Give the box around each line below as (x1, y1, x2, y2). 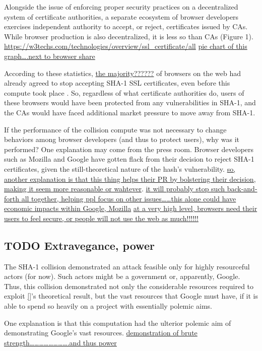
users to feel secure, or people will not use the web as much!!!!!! (4, 213, 199, 223)
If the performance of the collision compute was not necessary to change (4, 124, 227, 134)
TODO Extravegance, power (4, 237, 155, 253)
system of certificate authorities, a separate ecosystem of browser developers (4, 11, 239, 22)
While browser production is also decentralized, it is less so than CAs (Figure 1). (4, 31, 253, 41)
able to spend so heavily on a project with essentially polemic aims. (4, 301, 213, 311)
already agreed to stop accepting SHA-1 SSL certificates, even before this (4, 78, 230, 88)
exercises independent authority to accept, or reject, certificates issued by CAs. (4, 21, 248, 32)
